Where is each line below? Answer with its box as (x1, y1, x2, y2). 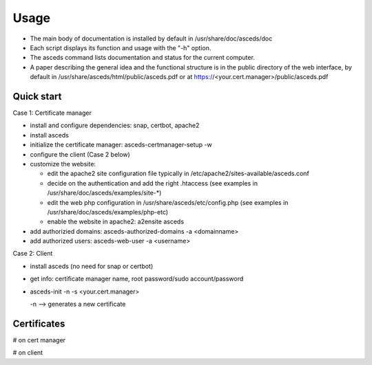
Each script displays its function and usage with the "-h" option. (30, 43, 211, 52)
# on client (12, 349, 43, 357)
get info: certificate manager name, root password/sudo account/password (30, 275, 244, 283)
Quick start (12, 90, 62, 102)
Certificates (12, 318, 65, 329)
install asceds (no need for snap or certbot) (30, 262, 154, 270)
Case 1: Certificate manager (12, 109, 92, 117)
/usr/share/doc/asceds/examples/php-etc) (47, 208, 169, 216)
